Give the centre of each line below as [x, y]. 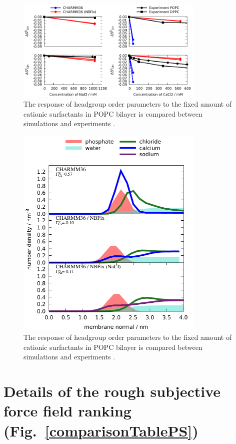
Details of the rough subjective [112, 391]
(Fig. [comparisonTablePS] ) [101, 430]
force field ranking [67, 411]
